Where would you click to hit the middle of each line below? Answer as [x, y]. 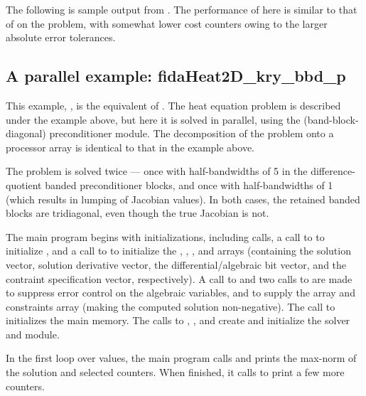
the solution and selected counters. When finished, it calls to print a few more [175, 372]
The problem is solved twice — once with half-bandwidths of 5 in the [157, 171]
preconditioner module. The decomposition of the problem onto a [192, 133]
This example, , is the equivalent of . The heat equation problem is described [173, 105]
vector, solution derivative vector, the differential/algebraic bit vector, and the [176, 264]
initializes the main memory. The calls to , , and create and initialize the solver [178, 320]
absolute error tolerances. [61, 37]
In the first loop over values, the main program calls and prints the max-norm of [181, 358]
